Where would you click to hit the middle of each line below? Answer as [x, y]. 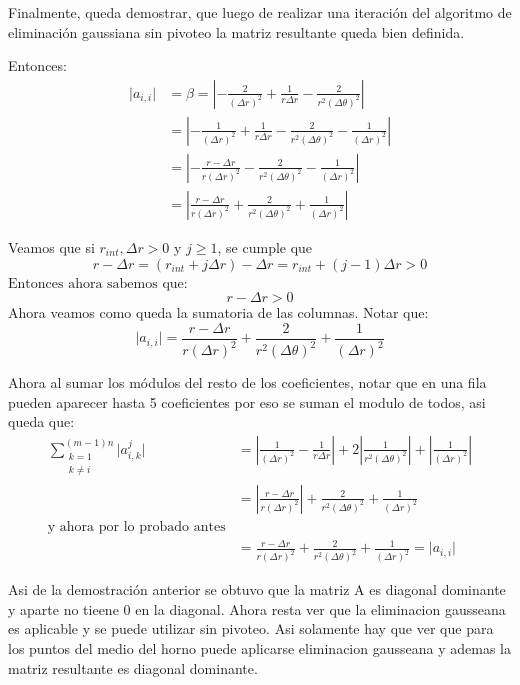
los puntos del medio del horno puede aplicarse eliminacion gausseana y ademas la [259, 648]
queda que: [41, 421]
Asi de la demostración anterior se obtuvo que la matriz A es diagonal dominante [257, 589]
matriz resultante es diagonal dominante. [133, 667]
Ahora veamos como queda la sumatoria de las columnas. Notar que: [218, 312]
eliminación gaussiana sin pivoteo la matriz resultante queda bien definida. [236, 31]
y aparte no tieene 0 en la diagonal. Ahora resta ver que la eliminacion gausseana [257, 608]
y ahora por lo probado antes [136, 526]
